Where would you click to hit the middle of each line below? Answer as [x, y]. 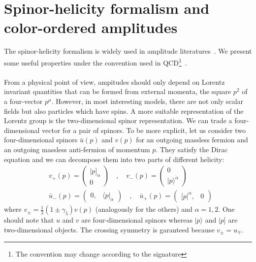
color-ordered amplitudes [91, 27]
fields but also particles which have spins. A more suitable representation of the [124, 111]
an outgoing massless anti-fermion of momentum [77, 149]
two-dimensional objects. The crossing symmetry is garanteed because [109, 229]
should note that [29, 220]
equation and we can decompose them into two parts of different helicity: [114, 159]
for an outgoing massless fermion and [192, 140]
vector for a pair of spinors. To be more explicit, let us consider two [144, 130]
